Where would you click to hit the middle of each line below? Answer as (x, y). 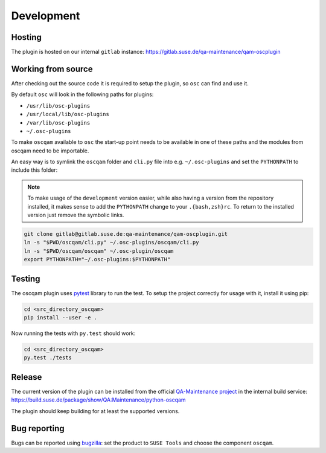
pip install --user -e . (61, 318)
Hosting (27, 37)
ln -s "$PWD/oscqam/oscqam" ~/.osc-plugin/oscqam (99, 251)
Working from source (52, 69)
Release (27, 377)
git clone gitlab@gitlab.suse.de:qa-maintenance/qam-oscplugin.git (126, 234)
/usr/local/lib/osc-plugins (68, 114)
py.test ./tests (48, 358)
